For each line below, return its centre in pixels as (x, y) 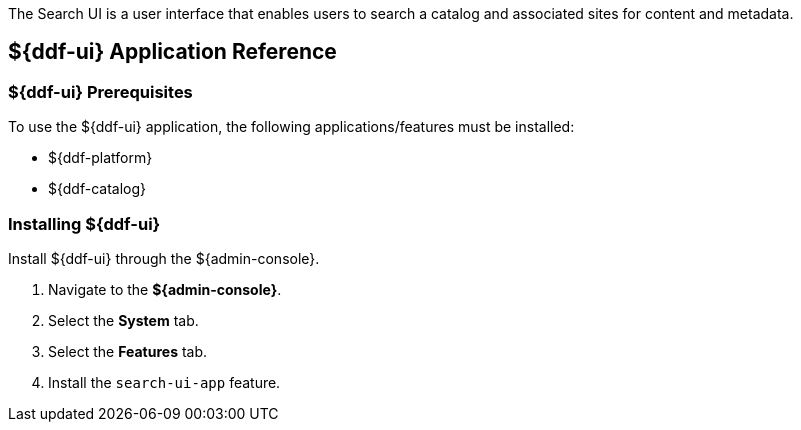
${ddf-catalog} (97, 189)
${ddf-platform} (100, 158)
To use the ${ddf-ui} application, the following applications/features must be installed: (291, 127)
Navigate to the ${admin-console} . (165, 289)
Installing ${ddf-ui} (84, 223)
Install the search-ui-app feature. (164, 382)
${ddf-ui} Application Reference (172, 52)
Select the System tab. (123, 320)
